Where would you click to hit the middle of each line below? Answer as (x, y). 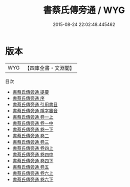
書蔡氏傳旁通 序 (28, 98)
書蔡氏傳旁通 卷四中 (33, 154)
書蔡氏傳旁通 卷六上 (33, 173)
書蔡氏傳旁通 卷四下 (33, 160)
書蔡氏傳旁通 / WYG (84, 10)
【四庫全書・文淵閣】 (50, 68)
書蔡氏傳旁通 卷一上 (33, 117)
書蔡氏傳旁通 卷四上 (33, 148)
